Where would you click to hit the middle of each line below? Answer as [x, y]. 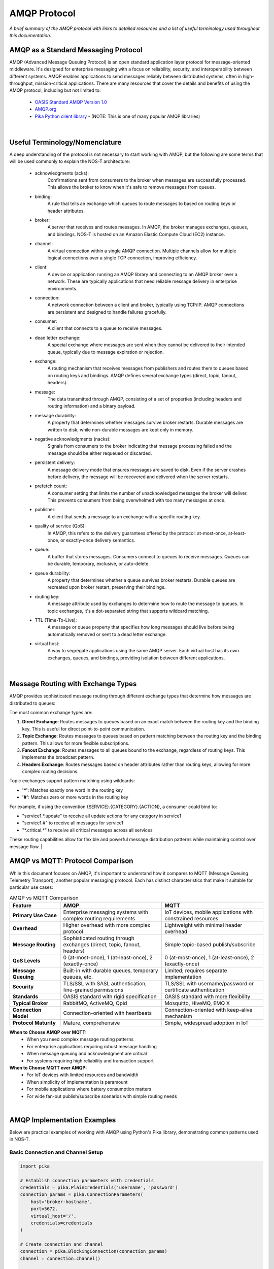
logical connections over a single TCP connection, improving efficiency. [122, 258]
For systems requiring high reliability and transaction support [90, 1060]
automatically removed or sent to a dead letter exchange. [107, 634]
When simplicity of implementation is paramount [77, 1082]
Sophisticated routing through [99, 938]
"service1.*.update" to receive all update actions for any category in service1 [102, 816]
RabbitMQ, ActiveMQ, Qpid [95, 1004]
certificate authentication [195, 990]
